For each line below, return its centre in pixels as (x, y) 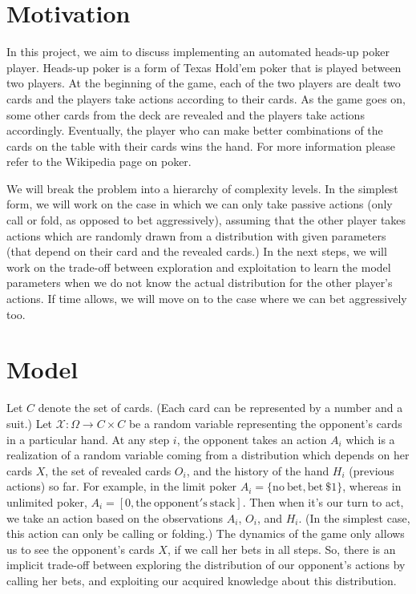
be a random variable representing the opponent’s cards (265, 423)
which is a (370, 439)
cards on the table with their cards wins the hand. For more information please (201, 145)
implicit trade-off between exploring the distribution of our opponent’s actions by (206, 565)
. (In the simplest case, (354, 517)
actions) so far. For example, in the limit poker (122, 486)
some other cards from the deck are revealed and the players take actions (186, 114)
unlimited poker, (47, 501)
